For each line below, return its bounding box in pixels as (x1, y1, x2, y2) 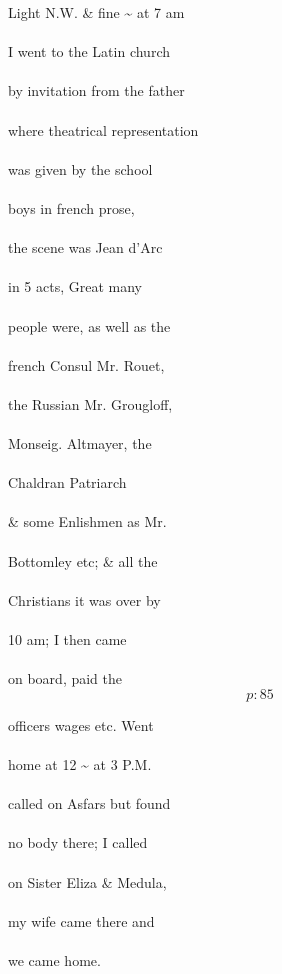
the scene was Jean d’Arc (8, 237, 163, 258)
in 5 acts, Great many (8, 276, 142, 297)
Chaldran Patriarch (8, 472, 127, 493)
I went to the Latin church (8, 41, 170, 62)
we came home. (8, 949, 101, 970)
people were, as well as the (8, 315, 171, 336)
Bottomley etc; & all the (8, 550, 158, 571)
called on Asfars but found (8, 793, 171, 814)
